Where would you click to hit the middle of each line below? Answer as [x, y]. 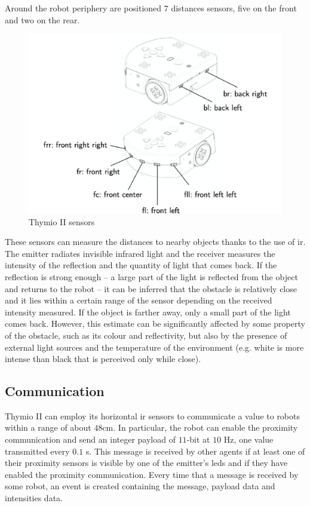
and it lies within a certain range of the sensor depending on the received [139, 300]
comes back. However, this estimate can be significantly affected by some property [155, 323]
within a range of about [48, 427]
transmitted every [37, 451]
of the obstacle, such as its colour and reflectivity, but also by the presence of [146, 335]
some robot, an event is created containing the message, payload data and [140, 486]
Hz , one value [248, 439]
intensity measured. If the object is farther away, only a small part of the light [148, 312]
